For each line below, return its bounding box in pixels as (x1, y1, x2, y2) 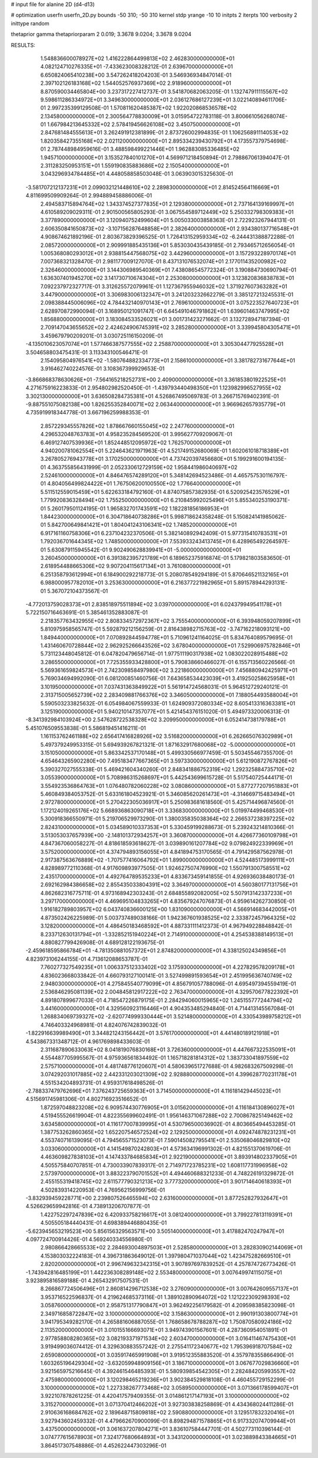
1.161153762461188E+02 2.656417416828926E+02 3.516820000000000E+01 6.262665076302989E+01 (40, 733, 293, 740)
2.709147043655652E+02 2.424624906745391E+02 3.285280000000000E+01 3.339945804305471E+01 (40, 324, 300, 331)
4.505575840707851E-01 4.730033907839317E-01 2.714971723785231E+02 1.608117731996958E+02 (40, 1162, 288, 1169)
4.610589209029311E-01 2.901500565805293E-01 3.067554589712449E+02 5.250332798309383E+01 (40, 208, 294, 215)
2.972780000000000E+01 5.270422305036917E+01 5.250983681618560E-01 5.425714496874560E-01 (40, 799, 294, 806)
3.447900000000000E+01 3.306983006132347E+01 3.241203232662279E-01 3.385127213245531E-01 (40, 291, 294, 298)
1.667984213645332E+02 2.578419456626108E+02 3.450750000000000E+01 (47, 121, 241, 128)
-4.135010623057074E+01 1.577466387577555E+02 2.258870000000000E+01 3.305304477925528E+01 (25, 341, 284, 348)
